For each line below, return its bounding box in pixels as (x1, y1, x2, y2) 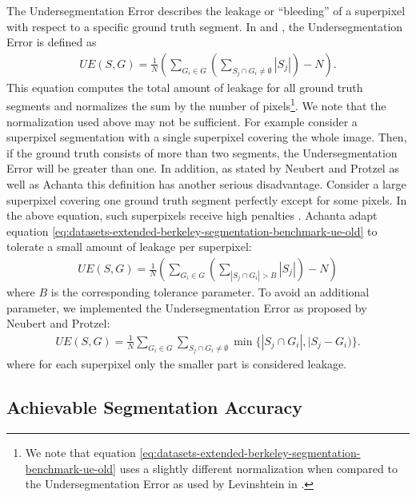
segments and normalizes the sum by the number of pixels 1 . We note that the (6, 95, 386, 114)
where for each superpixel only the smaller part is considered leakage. (6, 356, 347, 372)
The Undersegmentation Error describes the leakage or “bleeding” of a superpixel (6, 2, 406, 18)
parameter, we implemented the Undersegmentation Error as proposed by (6, 299, 367, 316)
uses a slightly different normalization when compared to (119, 459, 398, 476)
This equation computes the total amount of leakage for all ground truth (6, 78, 363, 95)
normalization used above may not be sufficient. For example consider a (6, 113, 358, 129)
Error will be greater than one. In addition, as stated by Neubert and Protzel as (6, 160, 399, 177)
